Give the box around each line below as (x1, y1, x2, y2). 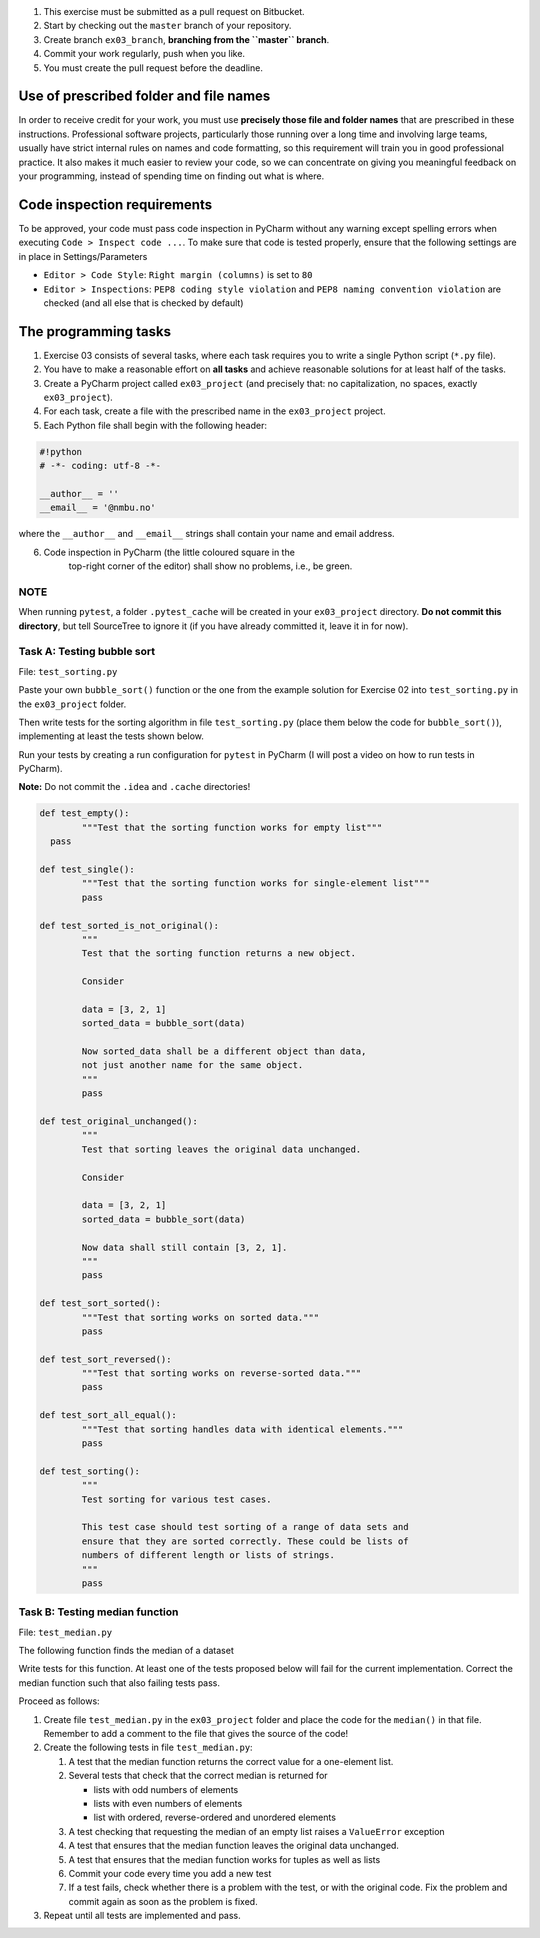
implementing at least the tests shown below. (18, 730, 205, 742)
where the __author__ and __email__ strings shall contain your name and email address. (18, 528, 395, 540)
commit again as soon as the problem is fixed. (68, 1895, 259, 1907)
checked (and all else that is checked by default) (43, 296, 244, 309)
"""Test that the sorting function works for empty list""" (81, 821, 383, 833)
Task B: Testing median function (18, 1605, 179, 1619)
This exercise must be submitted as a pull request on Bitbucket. (43, 6, 305, 17)
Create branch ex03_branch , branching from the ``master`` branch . (43, 33, 330, 45)
